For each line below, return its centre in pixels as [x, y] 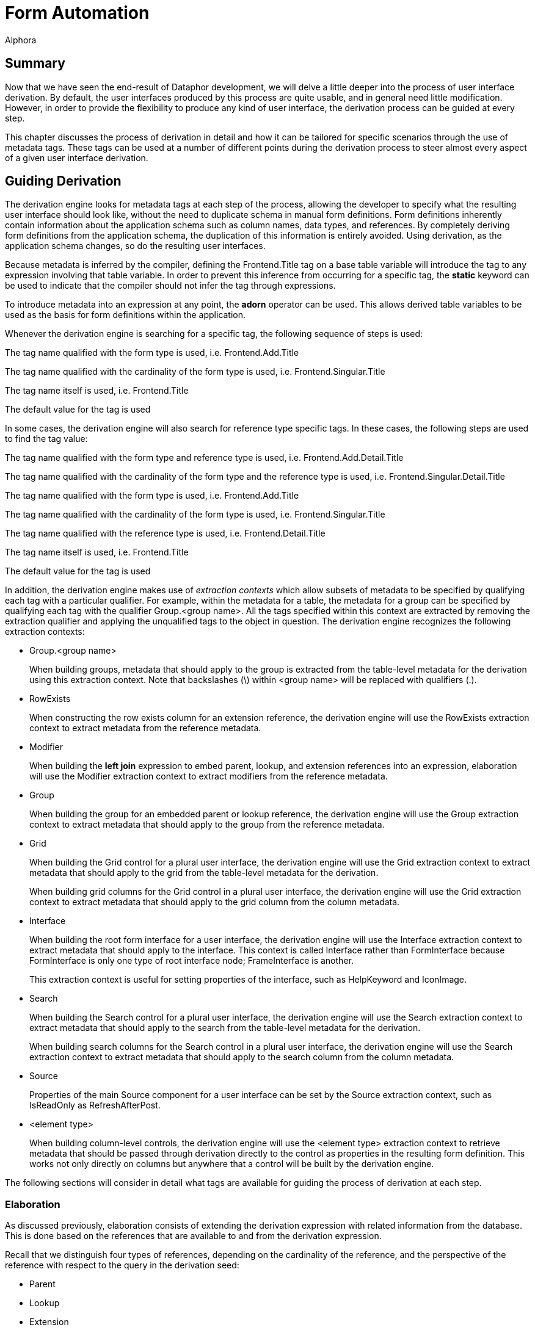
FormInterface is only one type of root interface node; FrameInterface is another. [191, 961]
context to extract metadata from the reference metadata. [145, 728]
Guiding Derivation [63, 181]
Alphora [21, 40]
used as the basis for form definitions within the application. [126, 315]
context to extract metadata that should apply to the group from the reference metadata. [207, 825]
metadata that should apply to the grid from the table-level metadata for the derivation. [204, 873]
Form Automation [77, 13]
